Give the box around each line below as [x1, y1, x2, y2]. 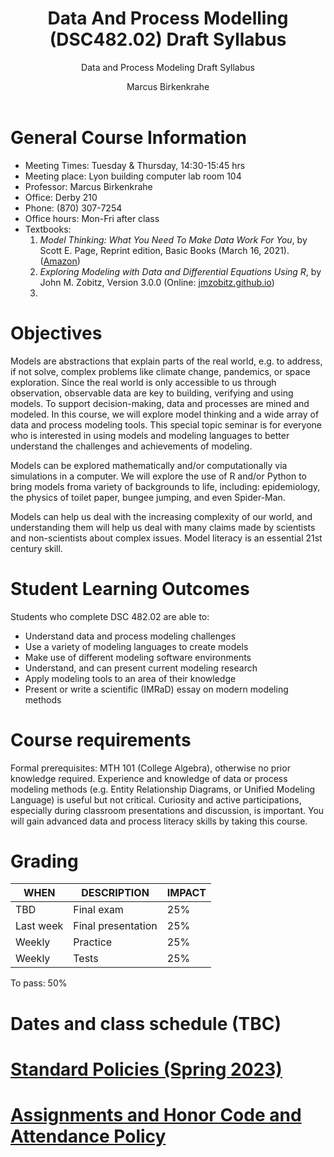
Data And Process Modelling [47, 7, 289, 30]
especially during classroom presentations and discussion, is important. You [10, 804, 325, 816]
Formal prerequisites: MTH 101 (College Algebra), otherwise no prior [10, 762, 291, 774]
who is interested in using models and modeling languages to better [10, 429, 290, 441]
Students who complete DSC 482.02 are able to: [10, 610, 210, 622]
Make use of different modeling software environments [24, 651, 252, 663]
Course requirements [10, 728, 192, 751]
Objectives [10, 322, 103, 344]
